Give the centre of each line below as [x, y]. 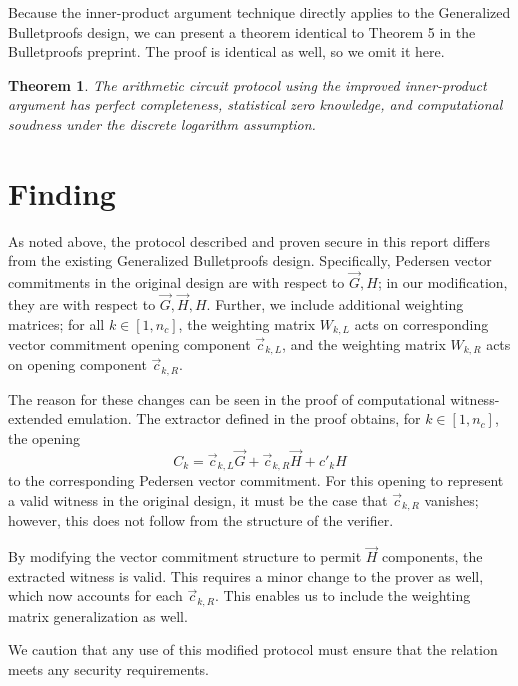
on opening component [77, 364]
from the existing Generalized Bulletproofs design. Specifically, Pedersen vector [250, 260]
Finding [62, 192]
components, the [432, 556]
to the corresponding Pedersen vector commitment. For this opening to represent [256, 480]
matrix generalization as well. [98, 615]
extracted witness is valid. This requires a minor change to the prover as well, [246, 575]
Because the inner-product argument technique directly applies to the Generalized [259, 12]
